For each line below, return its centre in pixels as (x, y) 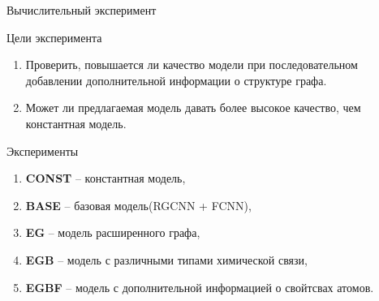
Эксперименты (43, 150)
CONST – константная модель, (106, 178)
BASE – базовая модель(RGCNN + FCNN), (138, 205)
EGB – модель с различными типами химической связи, (166, 259)
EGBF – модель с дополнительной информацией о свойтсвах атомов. (200, 287)
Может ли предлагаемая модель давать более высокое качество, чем (193, 107)
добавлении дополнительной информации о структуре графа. (176, 80)
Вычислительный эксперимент (82, 10)
